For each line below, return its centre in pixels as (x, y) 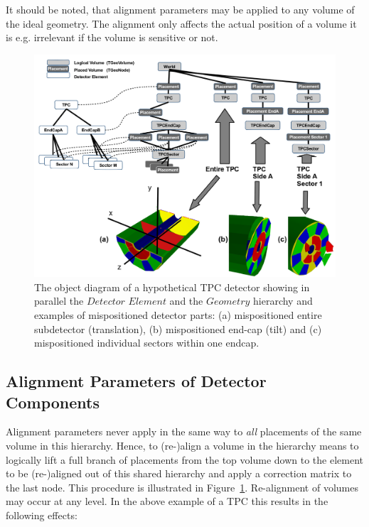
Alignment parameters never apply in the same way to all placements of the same (184, 431)
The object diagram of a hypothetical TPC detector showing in (172, 287)
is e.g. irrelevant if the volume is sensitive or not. (112, 37)
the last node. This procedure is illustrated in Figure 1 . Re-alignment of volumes (182, 487)
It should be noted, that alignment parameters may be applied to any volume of (180, 9)
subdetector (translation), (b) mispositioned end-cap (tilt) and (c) (178, 328)
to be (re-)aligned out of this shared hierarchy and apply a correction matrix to (179, 473)
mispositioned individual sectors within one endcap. (147, 343)
